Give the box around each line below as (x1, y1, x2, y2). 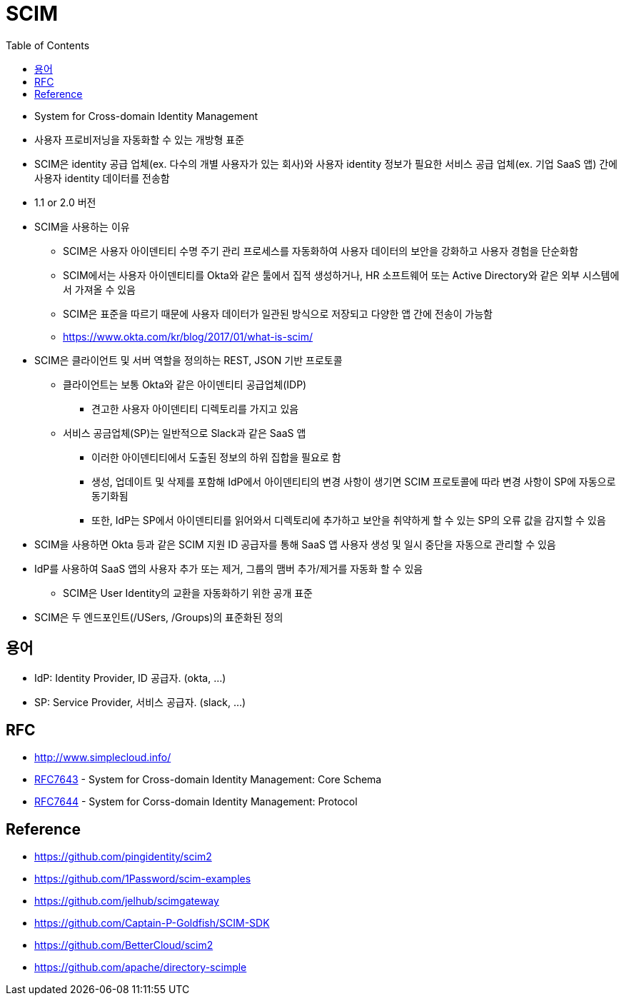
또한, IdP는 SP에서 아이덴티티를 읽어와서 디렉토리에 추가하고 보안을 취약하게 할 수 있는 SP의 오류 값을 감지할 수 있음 (91, 513, 606, 526)
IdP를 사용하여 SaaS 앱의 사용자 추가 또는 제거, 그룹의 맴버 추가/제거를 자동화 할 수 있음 (34, 562, 423, 575)
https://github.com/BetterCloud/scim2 (34, 939, 213, 952)
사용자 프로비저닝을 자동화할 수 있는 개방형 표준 (34, 133, 245, 146)
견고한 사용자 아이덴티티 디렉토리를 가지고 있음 (91, 402, 299, 415)
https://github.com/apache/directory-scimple (34, 961, 247, 974)
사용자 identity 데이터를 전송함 (34, 171, 170, 184)
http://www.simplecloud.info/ (34, 751, 171, 764)
